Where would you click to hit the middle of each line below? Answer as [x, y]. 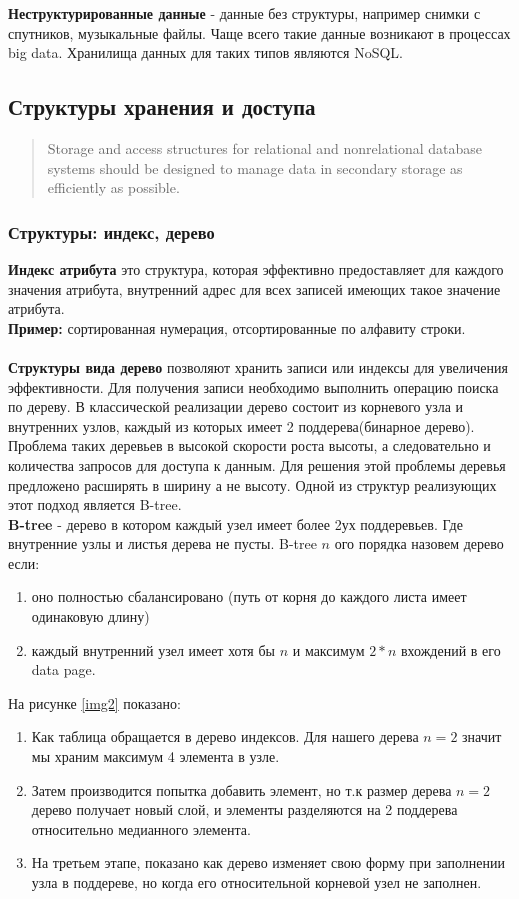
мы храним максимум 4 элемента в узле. [155, 756]
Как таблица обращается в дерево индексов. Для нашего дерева [225, 736]
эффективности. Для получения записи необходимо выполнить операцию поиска [253, 386]
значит [482, 736]
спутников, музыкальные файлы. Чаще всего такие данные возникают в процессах [259, 32]
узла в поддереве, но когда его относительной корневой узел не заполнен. [256, 882]
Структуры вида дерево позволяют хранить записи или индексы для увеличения [258, 366]
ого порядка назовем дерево [419, 543]
